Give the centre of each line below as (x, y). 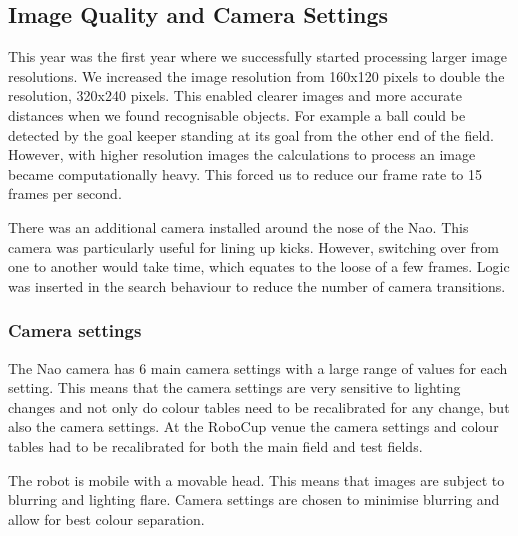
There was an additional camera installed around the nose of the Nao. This (238, 226)
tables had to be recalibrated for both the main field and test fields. (215, 445)
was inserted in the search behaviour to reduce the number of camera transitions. (257, 285)
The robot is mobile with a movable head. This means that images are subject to (256, 479)
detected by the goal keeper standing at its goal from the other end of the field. (251, 134)
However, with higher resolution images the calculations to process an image (242, 154)
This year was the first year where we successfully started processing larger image (258, 56)
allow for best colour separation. (106, 518)
